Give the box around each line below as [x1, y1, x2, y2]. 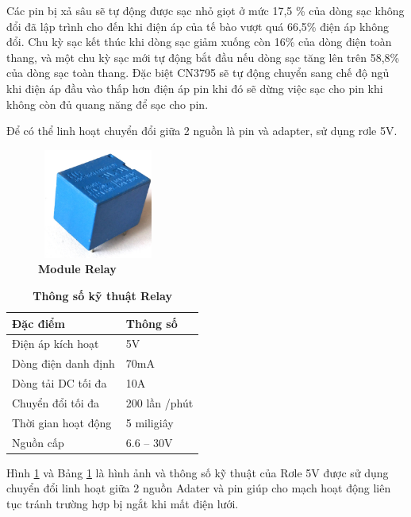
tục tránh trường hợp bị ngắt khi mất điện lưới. [6, 495, 239, 511]
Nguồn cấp [12, 434, 64, 450]
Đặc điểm [12, 314, 65, 331]
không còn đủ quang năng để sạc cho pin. [6, 95, 209, 112]
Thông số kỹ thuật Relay [33, 287, 172, 303]
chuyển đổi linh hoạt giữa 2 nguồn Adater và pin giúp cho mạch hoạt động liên [6, 480, 391, 496]
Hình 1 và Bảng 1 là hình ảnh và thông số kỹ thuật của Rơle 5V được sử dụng [6, 464, 389, 480]
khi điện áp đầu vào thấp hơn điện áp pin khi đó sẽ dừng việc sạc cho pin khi [6, 79, 383, 96]
